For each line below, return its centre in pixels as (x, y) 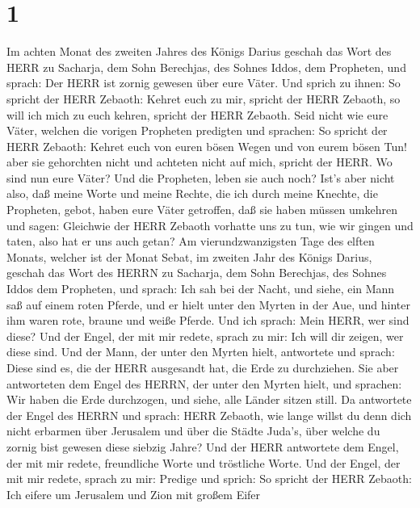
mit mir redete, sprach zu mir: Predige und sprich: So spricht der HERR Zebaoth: (209, 479)
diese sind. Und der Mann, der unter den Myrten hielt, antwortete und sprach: (201, 352)
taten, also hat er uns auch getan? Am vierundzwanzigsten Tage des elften (191, 241)
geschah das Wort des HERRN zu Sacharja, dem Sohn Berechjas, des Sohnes (197, 273)
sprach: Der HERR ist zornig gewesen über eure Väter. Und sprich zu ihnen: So (204, 83)
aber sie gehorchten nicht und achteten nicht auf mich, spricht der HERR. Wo (199, 162)
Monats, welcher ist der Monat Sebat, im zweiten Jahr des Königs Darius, (189, 256)
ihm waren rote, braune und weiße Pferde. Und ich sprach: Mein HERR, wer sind (208, 320)
